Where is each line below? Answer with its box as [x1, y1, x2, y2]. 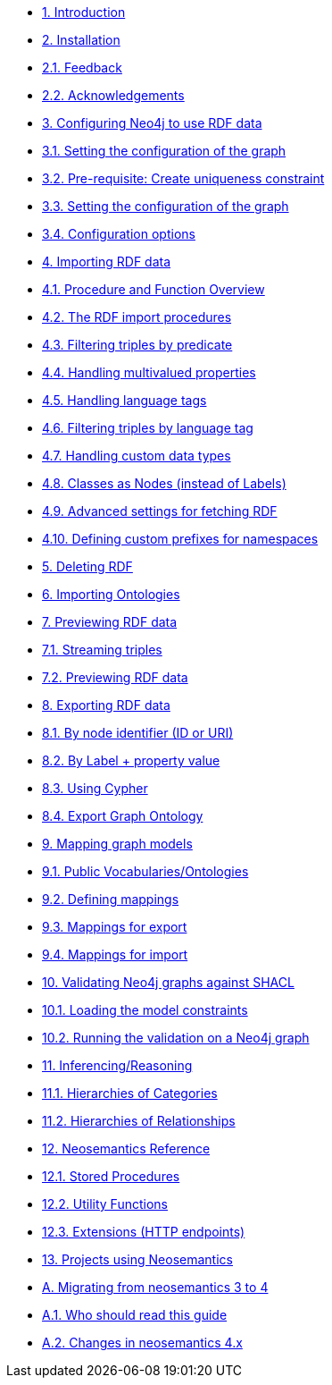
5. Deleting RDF [42, 559, 133, 574]
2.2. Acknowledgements [42, 88, 185, 103]
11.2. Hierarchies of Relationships [42, 1113, 236, 1128]
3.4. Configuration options [42, 226, 195, 241]
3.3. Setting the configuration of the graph [42, 198, 289, 214]
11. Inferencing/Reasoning [42, 1058, 193, 1073]
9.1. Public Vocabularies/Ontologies [42, 864, 249, 879]
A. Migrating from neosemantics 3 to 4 [42, 1279, 269, 1295]
